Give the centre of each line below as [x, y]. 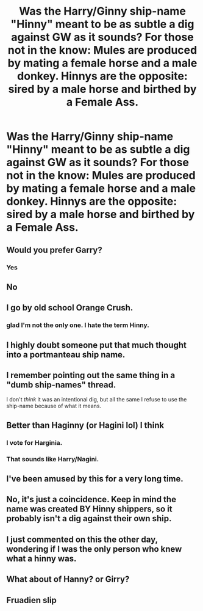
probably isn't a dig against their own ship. [89, 518]
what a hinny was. [41, 558]
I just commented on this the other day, [82, 539]
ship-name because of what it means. [54, 406]
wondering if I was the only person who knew [94, 549]
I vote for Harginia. [34, 442]
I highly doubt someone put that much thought [97, 345]
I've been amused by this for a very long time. [95, 479]
